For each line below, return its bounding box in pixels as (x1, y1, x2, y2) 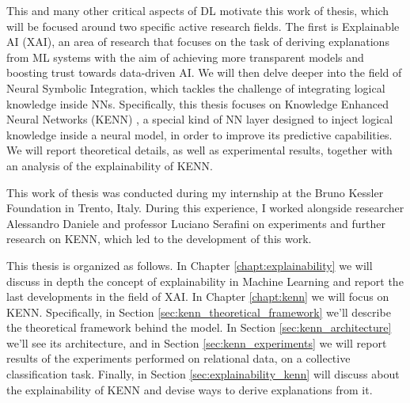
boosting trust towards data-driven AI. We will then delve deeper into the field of (6, 64, 402, 81)
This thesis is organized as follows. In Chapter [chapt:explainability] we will (6, 257, 373, 273)
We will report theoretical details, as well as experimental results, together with (6, 142, 393, 158)
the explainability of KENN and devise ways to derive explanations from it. (6, 381, 373, 397)
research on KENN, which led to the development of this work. (6, 230, 312, 247)
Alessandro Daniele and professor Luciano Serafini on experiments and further (6, 215, 386, 231)
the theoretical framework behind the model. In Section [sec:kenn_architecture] (6, 319, 392, 336)
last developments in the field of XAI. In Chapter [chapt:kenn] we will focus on (6, 288, 389, 305)
